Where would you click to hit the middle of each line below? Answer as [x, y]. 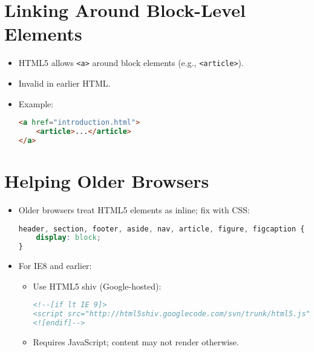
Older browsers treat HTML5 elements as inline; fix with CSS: [134, 209]
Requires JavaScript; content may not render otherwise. [136, 341]
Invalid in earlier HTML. [64, 83]
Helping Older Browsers [107, 180]
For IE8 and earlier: [55, 266]
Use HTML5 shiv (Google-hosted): [97, 286]
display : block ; [68, 238]
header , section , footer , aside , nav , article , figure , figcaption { [162, 229]
